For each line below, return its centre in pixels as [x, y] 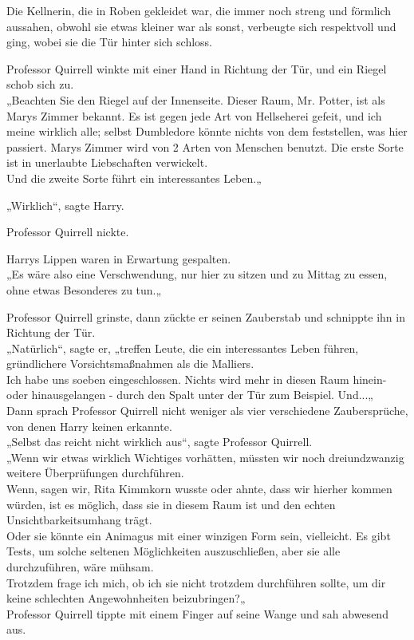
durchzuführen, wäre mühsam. [80, 567]
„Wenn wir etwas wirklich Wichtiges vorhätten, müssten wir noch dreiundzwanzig [205, 457]
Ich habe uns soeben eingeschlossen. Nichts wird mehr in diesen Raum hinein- [197, 379]
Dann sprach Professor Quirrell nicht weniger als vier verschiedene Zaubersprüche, [207, 411]
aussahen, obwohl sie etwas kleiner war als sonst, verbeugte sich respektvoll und [201, 26]
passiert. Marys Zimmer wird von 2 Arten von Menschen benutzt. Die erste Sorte [205, 146]
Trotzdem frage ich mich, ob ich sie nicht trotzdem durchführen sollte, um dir [196, 582]
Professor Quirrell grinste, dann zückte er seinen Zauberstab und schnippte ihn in [206, 316]
